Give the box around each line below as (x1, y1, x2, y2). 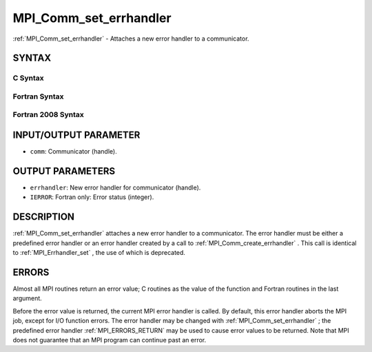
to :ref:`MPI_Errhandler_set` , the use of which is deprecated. (12, 249, 186, 257)
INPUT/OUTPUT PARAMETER (12, 130, 141, 141)
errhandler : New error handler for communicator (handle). (30, 183, 201, 192)
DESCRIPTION (12, 211, 75, 223)
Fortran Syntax (12, 92, 64, 101)
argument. (12, 294, 43, 302)
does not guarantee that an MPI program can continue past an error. (12, 336, 207, 344)
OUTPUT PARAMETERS (12, 165, 116, 177)
